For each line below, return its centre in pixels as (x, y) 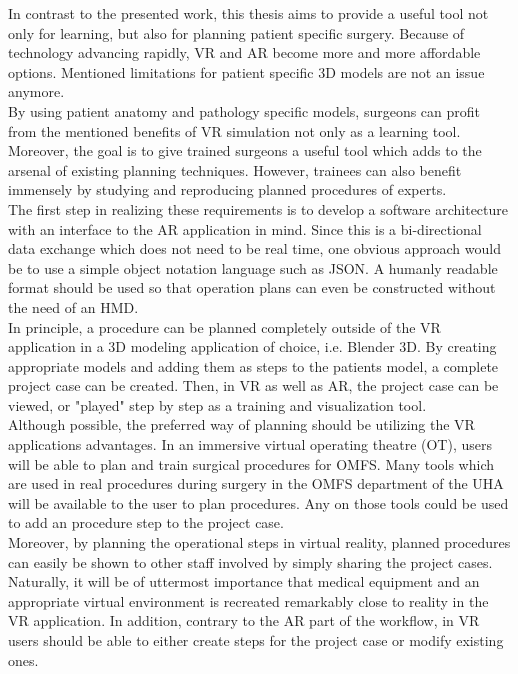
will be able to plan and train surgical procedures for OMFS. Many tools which (251, 463)
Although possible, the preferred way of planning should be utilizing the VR (241, 424)
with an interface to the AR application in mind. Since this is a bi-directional (245, 228)
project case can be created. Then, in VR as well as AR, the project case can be (253, 385)
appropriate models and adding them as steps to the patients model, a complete (253, 365)
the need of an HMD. (73, 306)
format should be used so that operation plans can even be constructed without (252, 287)
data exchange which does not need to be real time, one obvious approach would (254, 248)
